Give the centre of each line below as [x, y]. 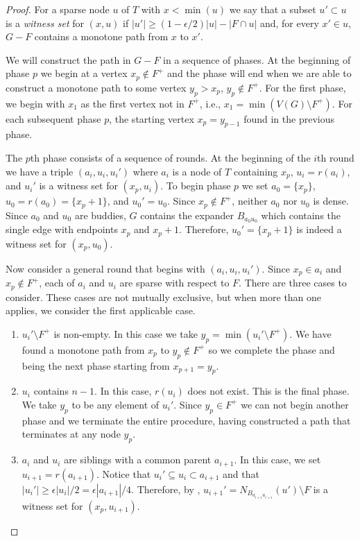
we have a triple [40, 171]
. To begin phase [196, 186]
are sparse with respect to [174, 283]
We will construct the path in [68, 59]
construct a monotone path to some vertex [96, 87]
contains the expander [187, 215]
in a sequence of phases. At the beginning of [257, 59]
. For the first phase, [302, 87]
